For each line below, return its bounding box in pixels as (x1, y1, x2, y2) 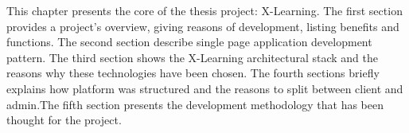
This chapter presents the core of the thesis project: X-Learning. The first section (6, 2, 403, 18)
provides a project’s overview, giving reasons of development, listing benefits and (6, 18, 399, 34)
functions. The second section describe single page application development (6, 33, 372, 50)
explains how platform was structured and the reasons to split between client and (6, 80, 403, 96)
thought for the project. (6, 111, 122, 128)
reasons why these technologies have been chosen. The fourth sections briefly (6, 65, 380, 81)
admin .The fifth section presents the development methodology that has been (6, 96, 384, 112)
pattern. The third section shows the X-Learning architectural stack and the (6, 49, 378, 65)
